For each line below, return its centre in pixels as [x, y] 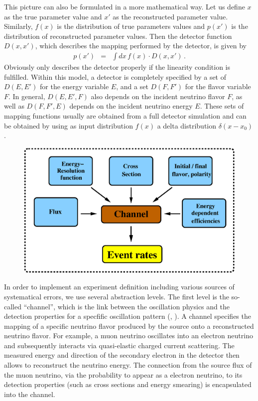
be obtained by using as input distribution [68, 125]
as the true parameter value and [53, 16]
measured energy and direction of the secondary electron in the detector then [122, 355]
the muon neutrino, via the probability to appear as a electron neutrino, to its [123, 374]
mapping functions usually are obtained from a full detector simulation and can [125, 115]
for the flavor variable [218, 86]
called [13, 306]
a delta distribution [187, 125]
